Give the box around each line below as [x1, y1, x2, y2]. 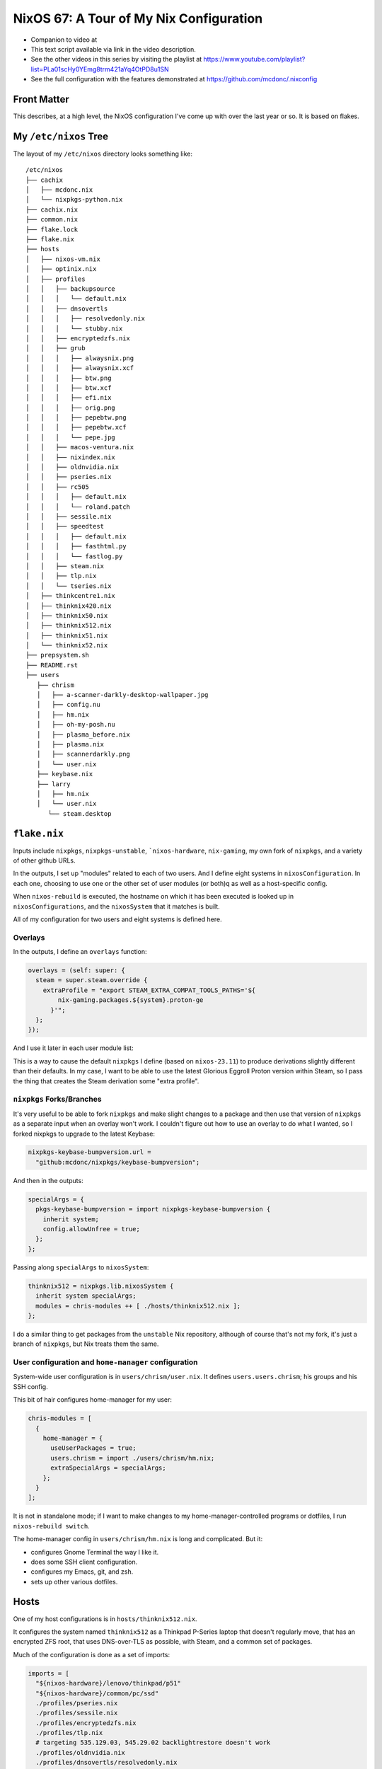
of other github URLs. [13, 856, 76, 865]
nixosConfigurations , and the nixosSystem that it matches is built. [13, 902, 221, 911]
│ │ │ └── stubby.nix [25, 324, 123, 333]
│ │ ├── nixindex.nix [25, 453, 116, 461]
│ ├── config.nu [36, 701, 100, 709]
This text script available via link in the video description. [30, 45, 196, 53]
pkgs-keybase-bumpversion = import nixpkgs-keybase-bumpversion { [35, 1205, 271, 1214]
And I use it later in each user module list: [13, 1044, 134, 1052]
